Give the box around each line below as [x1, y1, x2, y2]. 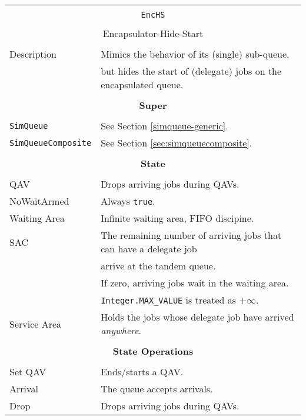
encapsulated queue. [101, 78, 184, 91]
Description [9, 47, 56, 61]
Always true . [101, 194, 155, 208]
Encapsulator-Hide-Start [102, 26, 204, 40]
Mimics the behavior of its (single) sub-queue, [101, 47, 290, 61]
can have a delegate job [101, 242, 197, 255]
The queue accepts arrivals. [101, 382, 213, 395]
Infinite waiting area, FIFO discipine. [101, 211, 254, 225]
